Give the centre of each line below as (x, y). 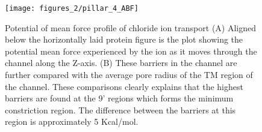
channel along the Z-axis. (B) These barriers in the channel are (121, 63)
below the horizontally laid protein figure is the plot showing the (124, 39)
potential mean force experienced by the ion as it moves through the (131, 51)
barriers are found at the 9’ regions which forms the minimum (119, 98)
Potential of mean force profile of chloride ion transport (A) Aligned (131, 27)
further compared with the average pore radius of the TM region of (129, 75)
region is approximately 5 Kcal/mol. (72, 121)
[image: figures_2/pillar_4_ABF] (72, 8)
